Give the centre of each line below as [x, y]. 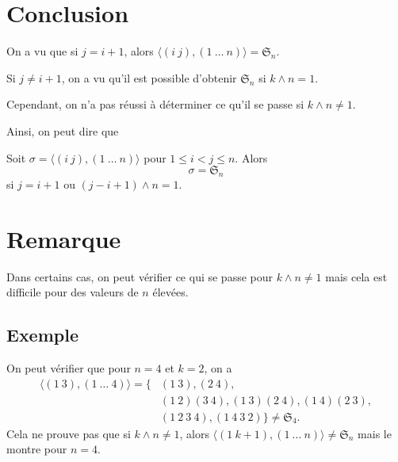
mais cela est [356, 276]
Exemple [42, 335]
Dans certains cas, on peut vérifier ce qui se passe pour [140, 276]
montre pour [37, 449]
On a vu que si [42, 51]
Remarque [64, 238]
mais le [375, 433]
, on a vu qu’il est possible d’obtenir [149, 77]
